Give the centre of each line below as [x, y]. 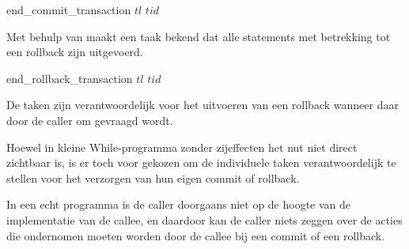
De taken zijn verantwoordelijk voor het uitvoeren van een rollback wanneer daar [203, 105]
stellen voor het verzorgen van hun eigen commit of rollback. [153, 177]
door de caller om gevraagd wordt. [90, 120]
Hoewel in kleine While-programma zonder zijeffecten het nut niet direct [182, 147]
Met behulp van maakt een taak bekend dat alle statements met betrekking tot [199, 36]
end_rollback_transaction [70, 78]
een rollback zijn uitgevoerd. [75, 52]
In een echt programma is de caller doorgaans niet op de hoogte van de [179, 204]
